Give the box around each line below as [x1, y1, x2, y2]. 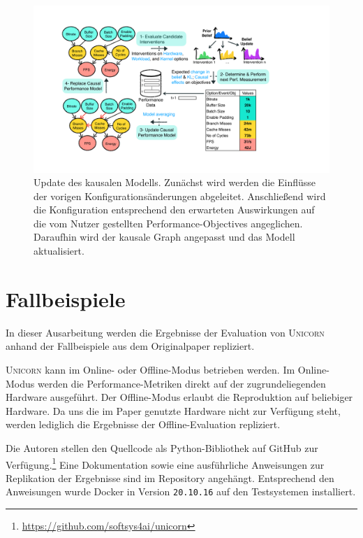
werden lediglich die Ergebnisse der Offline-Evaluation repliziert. [6, 417, 281, 432]
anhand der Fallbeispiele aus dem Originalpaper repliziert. [6, 339, 255, 353]
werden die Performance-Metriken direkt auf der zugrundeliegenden [37, 376, 326, 390]
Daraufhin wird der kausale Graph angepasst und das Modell [34, 229, 295, 244]
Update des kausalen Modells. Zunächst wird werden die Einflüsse [34, 175, 316, 190]
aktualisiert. [34, 243, 84, 258]
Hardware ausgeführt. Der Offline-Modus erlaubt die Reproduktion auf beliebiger [6, 390, 353, 404]
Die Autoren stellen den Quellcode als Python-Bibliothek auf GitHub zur [6, 440, 318, 455]
